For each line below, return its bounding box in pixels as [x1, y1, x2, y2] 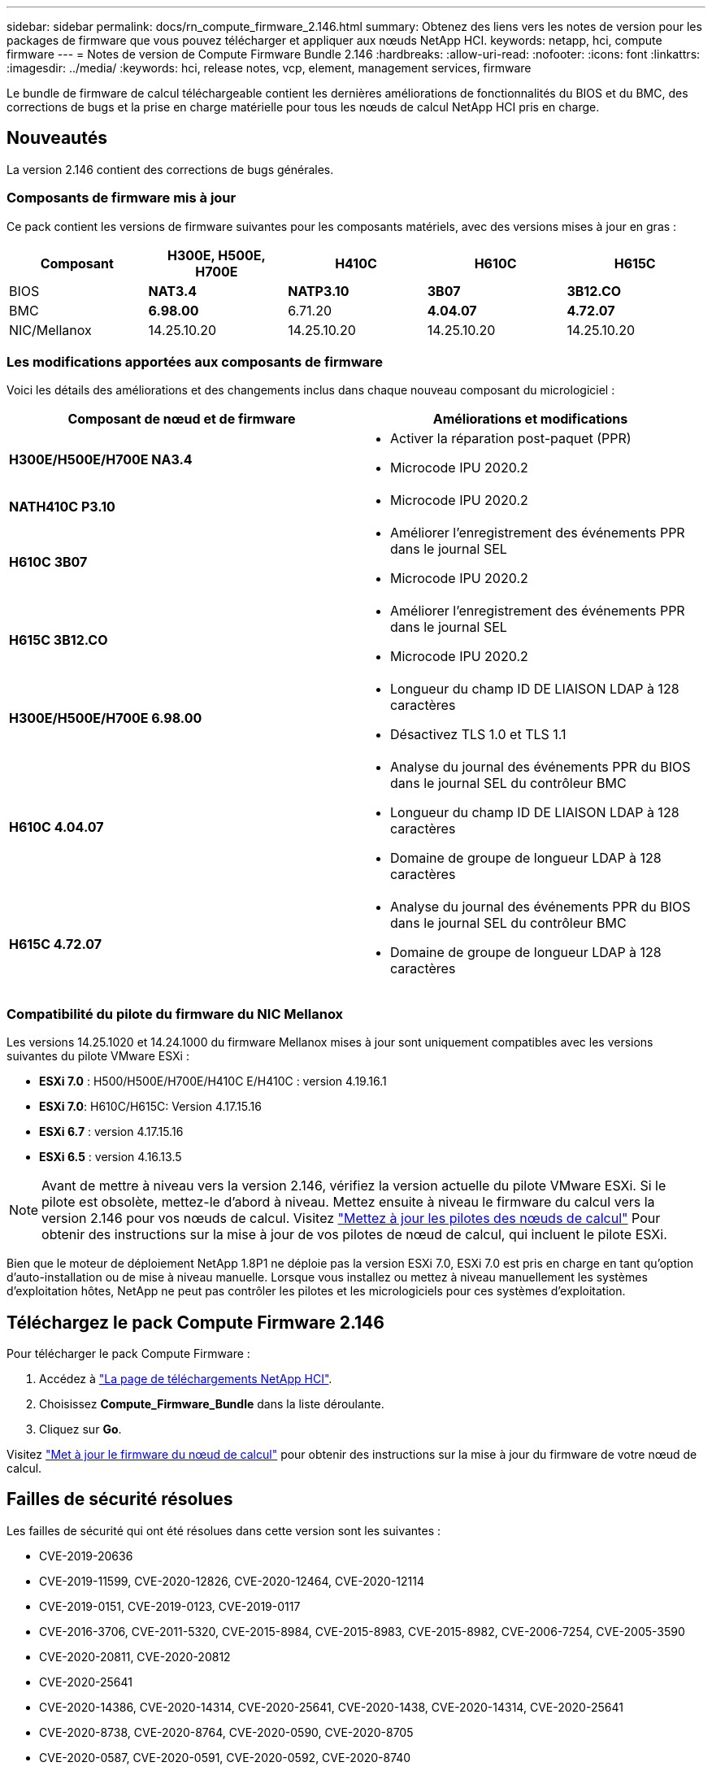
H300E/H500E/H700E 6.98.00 [9, 710, 202, 727]
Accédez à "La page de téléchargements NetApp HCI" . [39, 1371, 332, 1386]
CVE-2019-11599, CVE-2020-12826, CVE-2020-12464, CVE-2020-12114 [39, 1573, 425, 1588]
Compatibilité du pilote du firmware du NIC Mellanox [7, 1005, 344, 1022]
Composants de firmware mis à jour [7, 189, 237, 207]
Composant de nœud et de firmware [67, 411, 296, 428]
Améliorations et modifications [432, 411, 628, 428]
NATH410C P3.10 [9, 498, 115, 516]
